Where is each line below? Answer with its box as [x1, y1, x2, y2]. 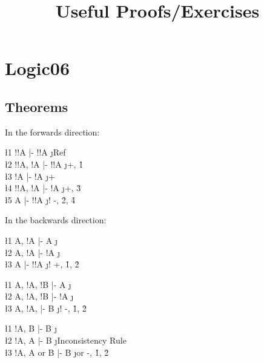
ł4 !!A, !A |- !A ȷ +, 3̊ [5, 181, 81, 194]
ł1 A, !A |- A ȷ [5, 234, 58, 246]
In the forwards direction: [5, 125, 100, 138]
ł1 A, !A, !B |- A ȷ [5, 278, 71, 290]
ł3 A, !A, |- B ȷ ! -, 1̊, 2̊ [5, 301, 87, 314]
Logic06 [5, 56, 70, 80]
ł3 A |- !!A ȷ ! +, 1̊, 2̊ [5, 258, 79, 270]
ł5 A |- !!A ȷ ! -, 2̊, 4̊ [5, 193, 76, 206]
